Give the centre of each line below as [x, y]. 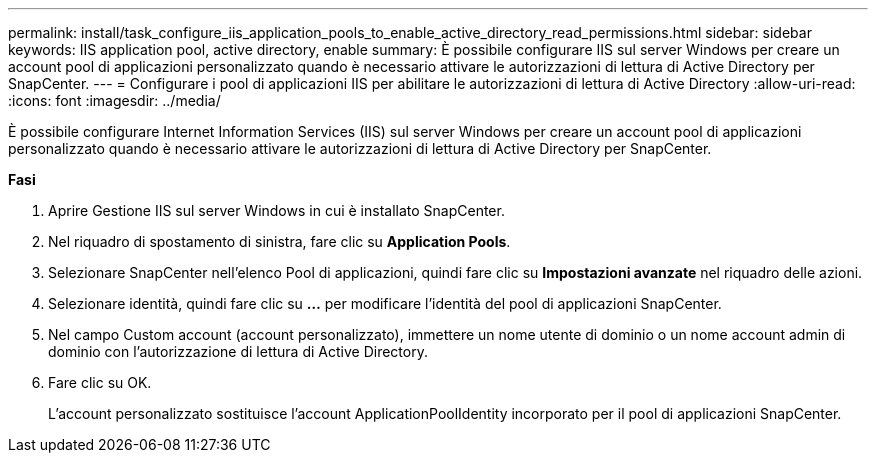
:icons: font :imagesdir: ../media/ [114, 100]
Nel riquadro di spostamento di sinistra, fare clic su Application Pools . [279, 241]
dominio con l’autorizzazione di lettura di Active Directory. [238, 351]
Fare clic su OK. [100, 382]
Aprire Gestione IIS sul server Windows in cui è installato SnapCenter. [276, 210]
